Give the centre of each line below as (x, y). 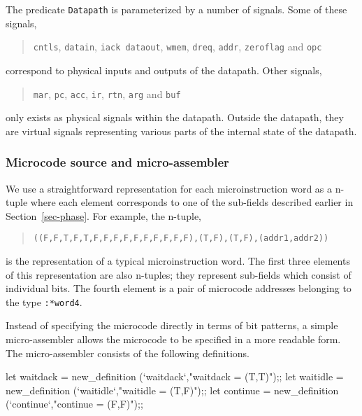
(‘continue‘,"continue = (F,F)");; (74, 404)
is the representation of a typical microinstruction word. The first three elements (178, 261)
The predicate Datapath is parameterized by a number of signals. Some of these (176, 9)
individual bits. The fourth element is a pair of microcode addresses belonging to (179, 288)
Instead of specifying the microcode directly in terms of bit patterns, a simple (172, 325)
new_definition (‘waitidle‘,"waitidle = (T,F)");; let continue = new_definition (172, 390)
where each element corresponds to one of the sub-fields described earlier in (192, 202)
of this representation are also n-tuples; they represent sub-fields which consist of (179, 274)
